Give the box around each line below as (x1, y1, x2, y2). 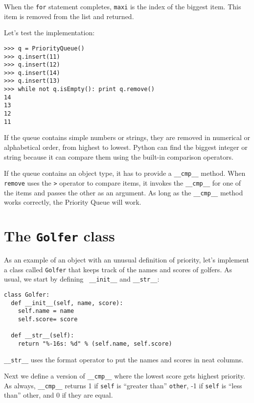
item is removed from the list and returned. (4, 11, 134, 21)
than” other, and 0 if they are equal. (4, 390, 113, 400)
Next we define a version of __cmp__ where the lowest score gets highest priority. (4, 371, 245, 381)
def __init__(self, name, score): (11, 299, 123, 307)
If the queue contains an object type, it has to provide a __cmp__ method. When (4, 168, 246, 178)
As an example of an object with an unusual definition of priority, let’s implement (4, 255, 249, 264)
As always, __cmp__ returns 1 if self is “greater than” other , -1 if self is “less (4, 380, 242, 390)
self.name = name (18, 308, 74, 315)
